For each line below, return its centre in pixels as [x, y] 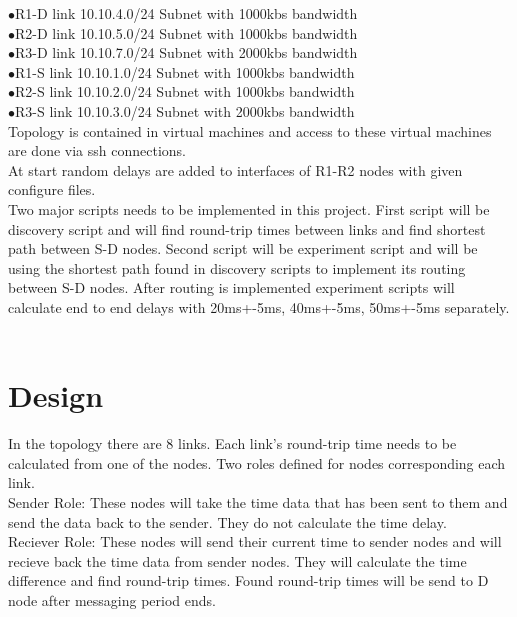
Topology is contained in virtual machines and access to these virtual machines [250, 130]
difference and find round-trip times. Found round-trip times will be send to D [248, 580]
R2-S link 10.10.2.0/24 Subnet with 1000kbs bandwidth [185, 91]
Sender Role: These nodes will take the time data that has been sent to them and [258, 502]
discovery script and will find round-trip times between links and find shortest [247, 228]
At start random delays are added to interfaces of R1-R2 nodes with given [235, 169]
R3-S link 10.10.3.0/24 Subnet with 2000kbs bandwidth [185, 110]
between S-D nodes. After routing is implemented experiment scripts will [231, 287]
